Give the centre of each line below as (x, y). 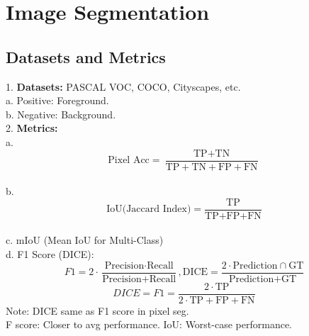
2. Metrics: (32, 128)
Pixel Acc (129, 161)
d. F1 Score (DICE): (50, 254)
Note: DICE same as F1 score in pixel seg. (97, 310)
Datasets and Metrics (86, 56)
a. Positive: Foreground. (57, 100)
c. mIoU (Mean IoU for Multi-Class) (85, 240)
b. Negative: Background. (61, 114)
